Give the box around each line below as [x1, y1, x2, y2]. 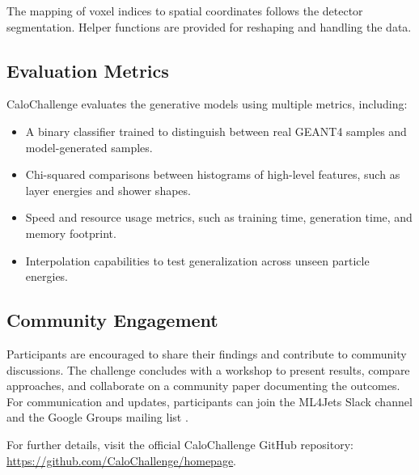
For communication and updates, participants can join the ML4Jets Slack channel [6, 392, 413, 409]
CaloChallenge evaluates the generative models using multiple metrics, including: [6, 95, 408, 112]
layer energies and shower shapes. [25, 181, 191, 198]
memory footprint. [25, 224, 116, 241]
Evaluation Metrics [6, 57, 169, 83]
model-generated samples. [25, 138, 153, 155]
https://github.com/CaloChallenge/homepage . [6, 452, 237, 469]
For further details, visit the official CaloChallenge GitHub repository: [6, 435, 353, 452]
